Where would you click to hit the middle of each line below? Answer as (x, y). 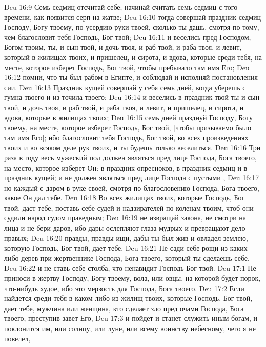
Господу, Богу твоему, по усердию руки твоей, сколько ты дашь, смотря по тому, (132, 27)
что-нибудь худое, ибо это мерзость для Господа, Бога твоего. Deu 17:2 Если (124, 288)
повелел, (17, 338)
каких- (240, 248)
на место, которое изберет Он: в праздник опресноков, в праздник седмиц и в (126, 167)
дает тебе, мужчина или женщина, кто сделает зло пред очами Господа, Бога (124, 308)
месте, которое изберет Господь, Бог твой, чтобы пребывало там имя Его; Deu (127, 67)
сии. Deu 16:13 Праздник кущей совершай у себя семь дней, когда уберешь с (125, 87)
